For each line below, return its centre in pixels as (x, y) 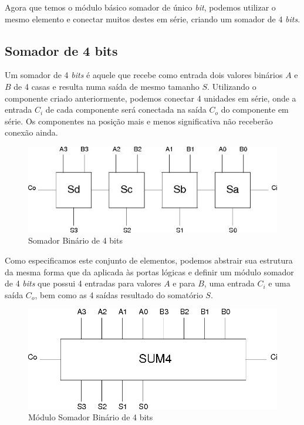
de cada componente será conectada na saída (126, 109)
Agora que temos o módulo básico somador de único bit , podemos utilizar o (140, 7)
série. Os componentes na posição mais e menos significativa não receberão (139, 121)
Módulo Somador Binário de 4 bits (91, 417)
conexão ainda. (31, 132)
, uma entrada (229, 283)
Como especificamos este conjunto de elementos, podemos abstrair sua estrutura (149, 260)
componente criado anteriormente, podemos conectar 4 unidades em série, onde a (151, 98)
